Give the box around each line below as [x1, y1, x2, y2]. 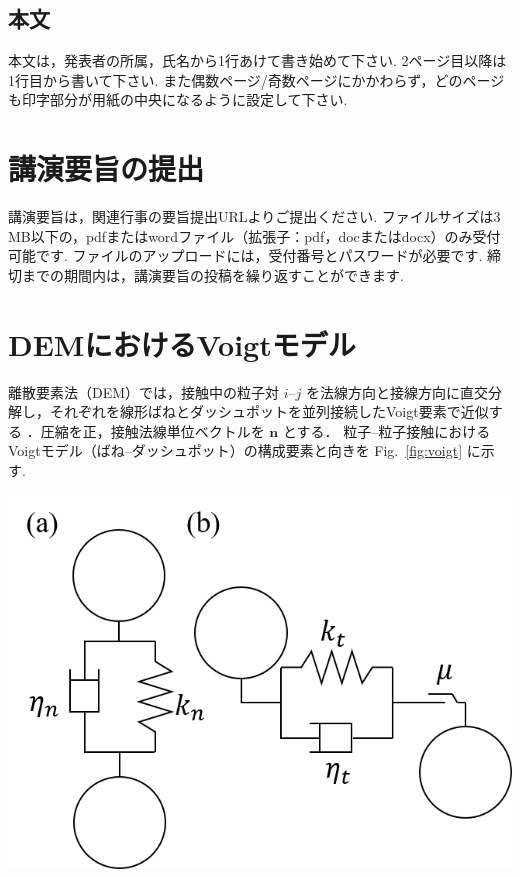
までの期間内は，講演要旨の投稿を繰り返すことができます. [21, 264, 404, 285]
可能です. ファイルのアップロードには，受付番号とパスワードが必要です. [8, 245, 483, 266]
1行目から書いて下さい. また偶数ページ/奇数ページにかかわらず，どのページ [8, 69, 505, 90]
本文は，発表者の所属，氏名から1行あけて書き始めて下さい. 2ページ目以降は [8, 50, 507, 71]
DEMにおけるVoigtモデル [8, 323, 356, 364]
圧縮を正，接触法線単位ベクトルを [40, 420, 265, 441]
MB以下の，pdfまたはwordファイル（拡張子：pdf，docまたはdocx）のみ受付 [8, 225, 501, 246]
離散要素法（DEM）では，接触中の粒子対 [8, 381, 280, 402]
